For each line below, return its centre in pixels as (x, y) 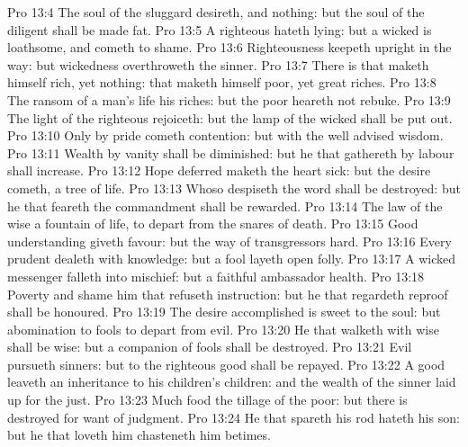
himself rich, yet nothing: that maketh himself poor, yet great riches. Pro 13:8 (222, 82)
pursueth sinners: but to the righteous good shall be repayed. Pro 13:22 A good (226, 364)
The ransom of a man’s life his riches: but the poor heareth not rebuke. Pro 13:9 (229, 99)
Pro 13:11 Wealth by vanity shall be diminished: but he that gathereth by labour (231, 152)
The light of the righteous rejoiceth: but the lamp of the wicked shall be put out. (230, 117)
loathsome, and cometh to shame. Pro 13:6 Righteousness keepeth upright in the (229, 47)
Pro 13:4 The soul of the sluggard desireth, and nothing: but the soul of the (216, 12)
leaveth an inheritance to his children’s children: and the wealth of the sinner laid (232, 382)
